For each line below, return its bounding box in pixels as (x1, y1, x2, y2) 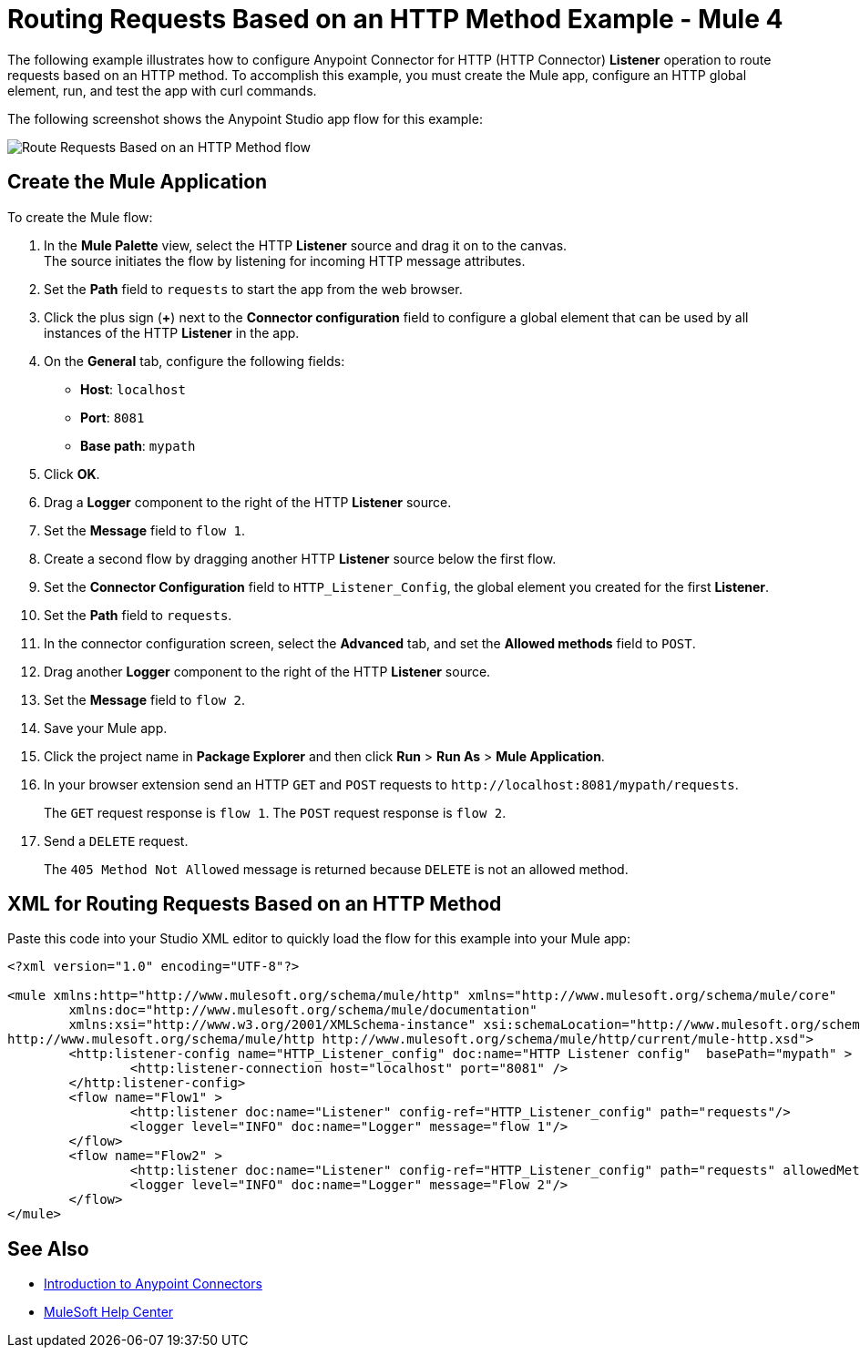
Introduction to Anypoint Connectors (44, 1276, 262, 1292)
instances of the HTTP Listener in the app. (44, 324, 300, 341)
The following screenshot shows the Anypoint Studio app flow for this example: (7, 110, 483, 127)
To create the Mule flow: (7, 209, 153, 225)
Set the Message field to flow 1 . (44, 522, 245, 538)
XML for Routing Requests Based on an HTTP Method (7, 892, 502, 916)
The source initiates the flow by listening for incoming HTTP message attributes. (44, 252, 526, 269)
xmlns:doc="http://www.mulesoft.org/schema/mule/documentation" (68, 1003, 537, 1018)
